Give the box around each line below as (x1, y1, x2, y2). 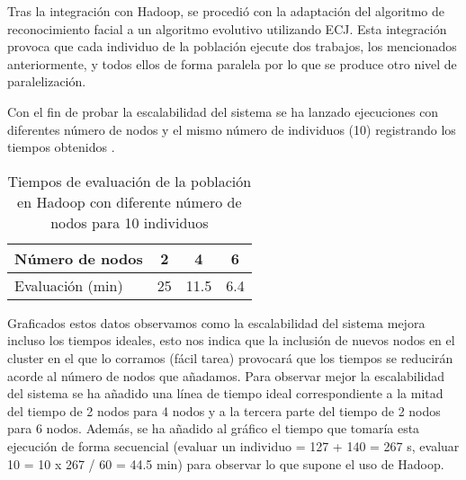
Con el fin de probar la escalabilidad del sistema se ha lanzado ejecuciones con (7, 102, 439, 120)
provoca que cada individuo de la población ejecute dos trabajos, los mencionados (7, 37, 457, 56)
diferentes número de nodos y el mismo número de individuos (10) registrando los (7, 120, 456, 138)
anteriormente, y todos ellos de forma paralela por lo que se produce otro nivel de (7, 54, 457, 73)
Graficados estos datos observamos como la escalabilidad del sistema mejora (7, 313, 426, 332)
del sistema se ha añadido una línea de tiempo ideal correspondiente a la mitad (7, 384, 444, 403)
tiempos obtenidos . (7, 138, 115, 156)
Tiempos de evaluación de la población (7, 170, 252, 191)
